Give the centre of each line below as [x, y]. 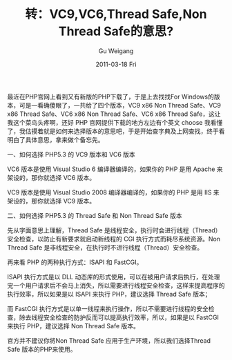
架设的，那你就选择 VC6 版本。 [51, 177]
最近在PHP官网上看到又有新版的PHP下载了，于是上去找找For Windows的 [110, 97]
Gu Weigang [116, 51]
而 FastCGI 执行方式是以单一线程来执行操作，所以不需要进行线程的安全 [108, 308]
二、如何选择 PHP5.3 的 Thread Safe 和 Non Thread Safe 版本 [95, 215]
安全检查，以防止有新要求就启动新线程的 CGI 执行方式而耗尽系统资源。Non [114, 239]
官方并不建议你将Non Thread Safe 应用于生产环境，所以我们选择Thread [109, 340]
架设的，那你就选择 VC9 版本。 [51, 201]
